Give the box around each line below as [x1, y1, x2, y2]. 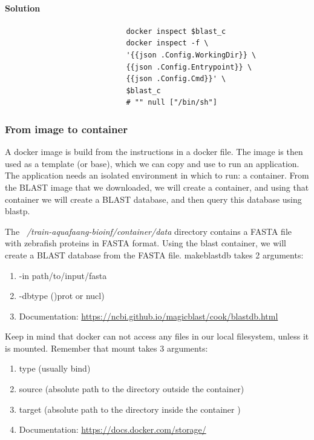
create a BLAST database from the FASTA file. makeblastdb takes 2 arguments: [5, 248, 304, 261]
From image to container [5, 121, 128, 136]
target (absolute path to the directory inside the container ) [19, 402, 241, 415]
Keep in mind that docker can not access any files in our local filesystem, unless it [5, 330, 309, 343]
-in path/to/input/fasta [19, 269, 107, 281]
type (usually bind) [19, 362, 91, 375]
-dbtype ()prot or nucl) [19, 289, 105, 302]
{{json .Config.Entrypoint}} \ [126, 62, 252, 71]
